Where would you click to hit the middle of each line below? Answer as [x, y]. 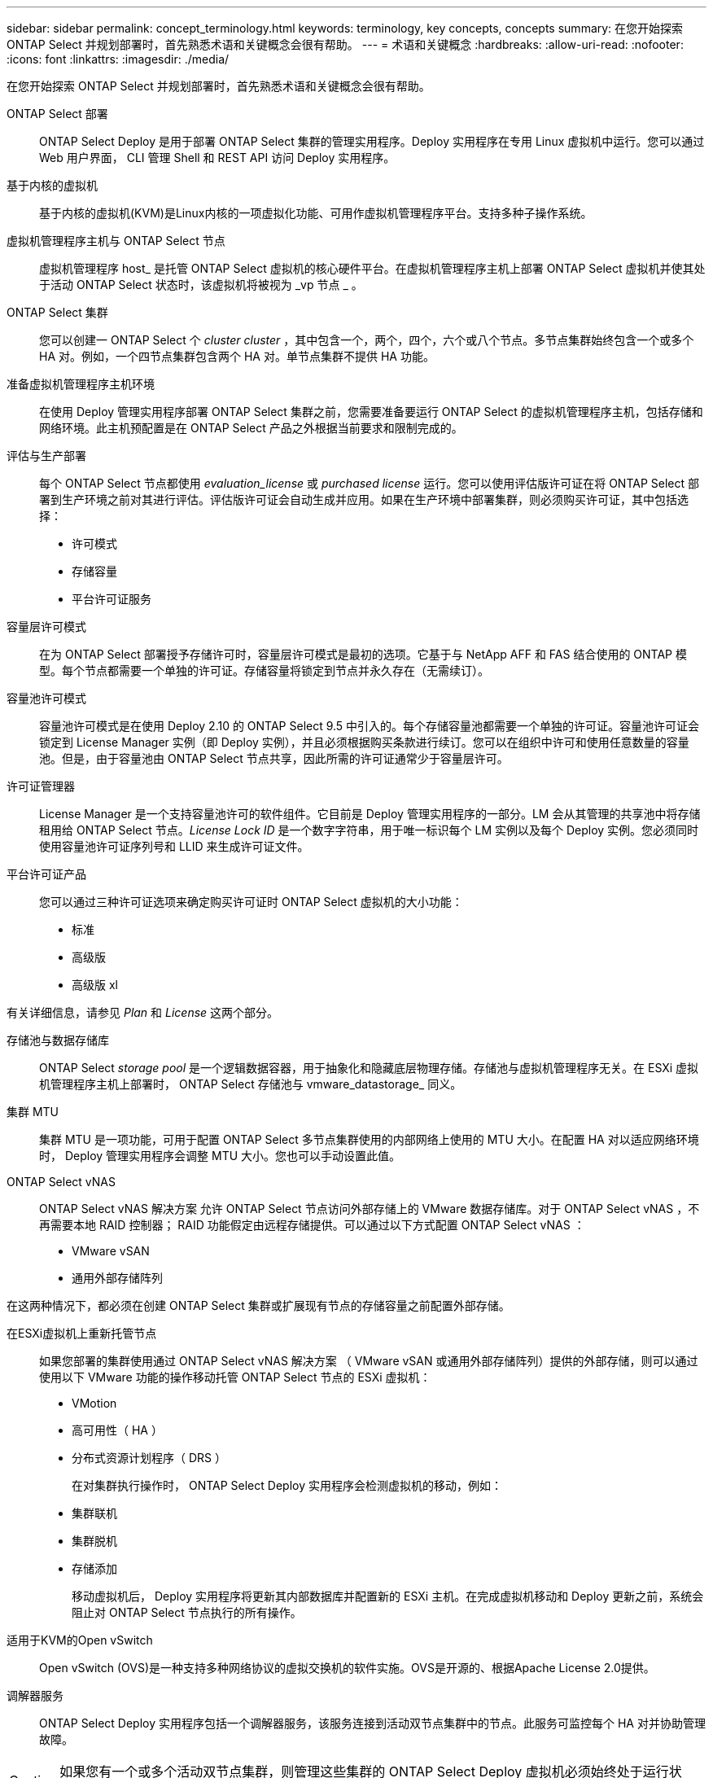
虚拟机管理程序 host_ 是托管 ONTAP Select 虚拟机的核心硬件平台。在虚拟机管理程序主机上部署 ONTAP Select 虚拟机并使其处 [372, 268]
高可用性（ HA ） [117, 1430]
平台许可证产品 [46, 874]
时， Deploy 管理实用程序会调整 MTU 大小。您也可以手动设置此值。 [220, 1156]
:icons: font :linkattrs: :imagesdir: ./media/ [118, 59]
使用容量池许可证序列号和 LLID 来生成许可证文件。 [174, 846]
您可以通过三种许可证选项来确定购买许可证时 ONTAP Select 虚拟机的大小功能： [251, 902]
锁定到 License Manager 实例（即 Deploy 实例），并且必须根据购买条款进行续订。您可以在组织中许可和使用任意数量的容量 [364, 742]
